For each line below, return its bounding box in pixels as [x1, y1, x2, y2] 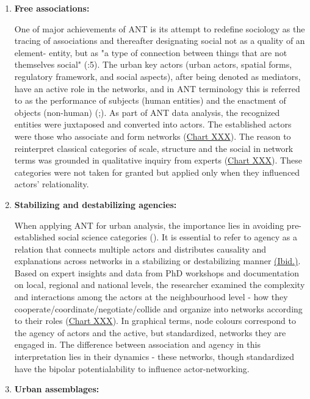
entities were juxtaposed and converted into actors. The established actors [14, 118, 292, 131]
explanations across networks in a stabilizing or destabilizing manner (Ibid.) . [14, 254, 301, 267]
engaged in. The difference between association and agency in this [14, 338, 261, 351]
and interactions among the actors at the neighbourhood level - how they [14, 290, 288, 303]
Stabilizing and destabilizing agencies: [14, 198, 177, 210]
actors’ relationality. [14, 178, 89, 190]
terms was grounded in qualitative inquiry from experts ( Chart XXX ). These [14, 154, 302, 167]
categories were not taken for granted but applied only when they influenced [14, 165, 300, 178]
